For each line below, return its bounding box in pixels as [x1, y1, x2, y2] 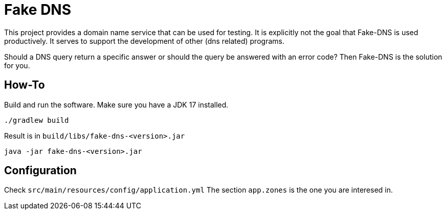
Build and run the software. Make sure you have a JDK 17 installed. [4, 100, 229, 109]
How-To [4, 78, 45, 92]
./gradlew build [4, 116, 69, 124]
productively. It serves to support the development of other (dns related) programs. [4, 36, 284, 45]
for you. [4, 61, 30, 70]
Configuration [4, 164, 77, 177]
